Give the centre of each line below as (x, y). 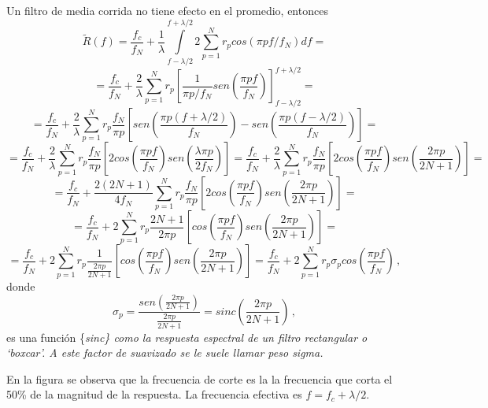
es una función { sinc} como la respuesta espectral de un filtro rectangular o (187, 337)
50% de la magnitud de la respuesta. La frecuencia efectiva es (154, 394)
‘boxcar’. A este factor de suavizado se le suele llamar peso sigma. (165, 352)
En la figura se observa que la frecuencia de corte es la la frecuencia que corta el (200, 378)
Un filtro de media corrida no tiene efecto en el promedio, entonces (167, 10)
